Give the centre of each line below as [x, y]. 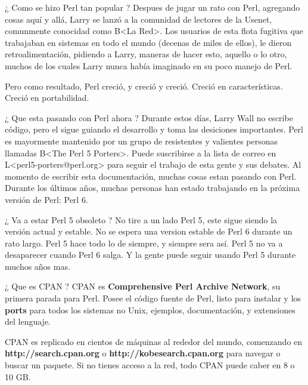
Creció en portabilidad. [47, 98]
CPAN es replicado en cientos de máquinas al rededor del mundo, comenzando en [154, 341]
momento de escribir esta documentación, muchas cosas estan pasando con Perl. [151, 176]
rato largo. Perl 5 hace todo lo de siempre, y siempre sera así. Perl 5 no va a [144, 243]
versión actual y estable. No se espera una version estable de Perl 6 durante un [149, 231]
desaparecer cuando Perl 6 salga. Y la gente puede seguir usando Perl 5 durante [150, 255]
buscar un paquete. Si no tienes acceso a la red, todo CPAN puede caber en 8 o [150, 365]
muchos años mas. [38, 266]
